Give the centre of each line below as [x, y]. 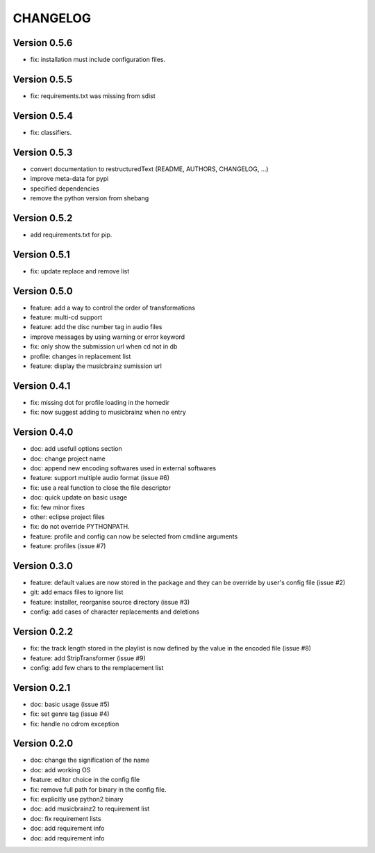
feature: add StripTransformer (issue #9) [88, 658]
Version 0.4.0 [43, 432]
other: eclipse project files [68, 517]
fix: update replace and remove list [80, 271]
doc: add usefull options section [76, 449]
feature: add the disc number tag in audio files [96, 327]
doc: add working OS [60, 770]
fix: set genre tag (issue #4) [70, 714]
